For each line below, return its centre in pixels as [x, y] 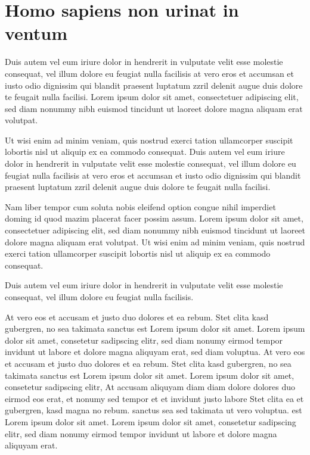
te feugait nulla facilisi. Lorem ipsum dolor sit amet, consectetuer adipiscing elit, [152, 97]
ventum [36, 33]
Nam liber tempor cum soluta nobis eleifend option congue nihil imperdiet [140, 206]
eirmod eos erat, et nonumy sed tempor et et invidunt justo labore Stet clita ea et [154, 398]
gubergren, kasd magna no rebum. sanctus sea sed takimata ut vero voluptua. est [154, 410]
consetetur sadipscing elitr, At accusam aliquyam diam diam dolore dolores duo [150, 387]
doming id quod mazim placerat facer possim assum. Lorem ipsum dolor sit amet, [154, 218]
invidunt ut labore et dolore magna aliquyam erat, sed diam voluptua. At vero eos [155, 352]
